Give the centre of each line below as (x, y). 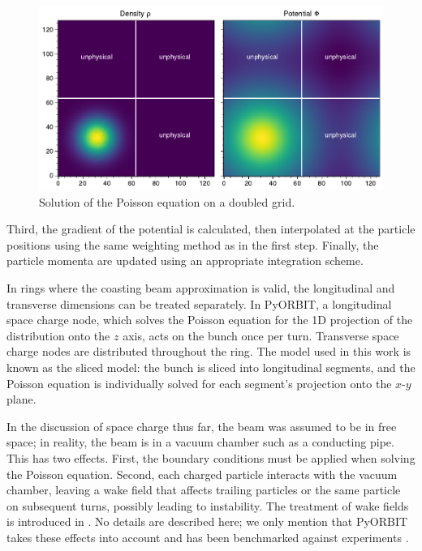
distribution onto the (58, 335)
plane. (22, 399)
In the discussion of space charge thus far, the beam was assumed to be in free (202, 426)
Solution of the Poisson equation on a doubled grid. (167, 201)
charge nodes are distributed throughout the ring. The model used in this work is (209, 351)
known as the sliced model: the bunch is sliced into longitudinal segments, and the (211, 367)
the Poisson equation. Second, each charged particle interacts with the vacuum (202, 474)
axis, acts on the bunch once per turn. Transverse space (261, 335)
